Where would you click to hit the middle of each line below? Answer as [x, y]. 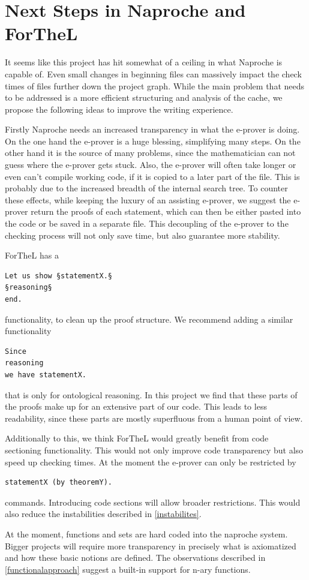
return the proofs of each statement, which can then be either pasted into [166, 211]
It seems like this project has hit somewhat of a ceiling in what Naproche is [144, 62]
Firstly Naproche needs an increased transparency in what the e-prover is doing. [152, 129]
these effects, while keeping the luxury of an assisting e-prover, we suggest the [148, 199]
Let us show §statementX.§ [58, 276]
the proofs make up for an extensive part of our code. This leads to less [136, 406]
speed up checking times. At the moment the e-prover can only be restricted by [151, 462]
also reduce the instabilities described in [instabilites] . [103, 514]
